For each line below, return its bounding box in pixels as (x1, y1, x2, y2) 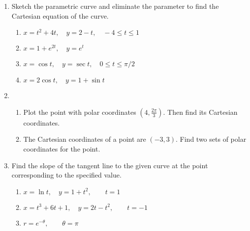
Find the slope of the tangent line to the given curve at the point (11, 160, 208, 170)
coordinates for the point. (23, 143, 100, 154)
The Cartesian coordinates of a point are (23, 134, 146, 144)
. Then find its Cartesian (163, 106, 238, 117)
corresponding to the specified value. (11, 170, 122, 180)
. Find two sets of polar (176, 134, 247, 144)
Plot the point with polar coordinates (23, 106, 136, 117)
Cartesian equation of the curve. (11, 10, 109, 21)
